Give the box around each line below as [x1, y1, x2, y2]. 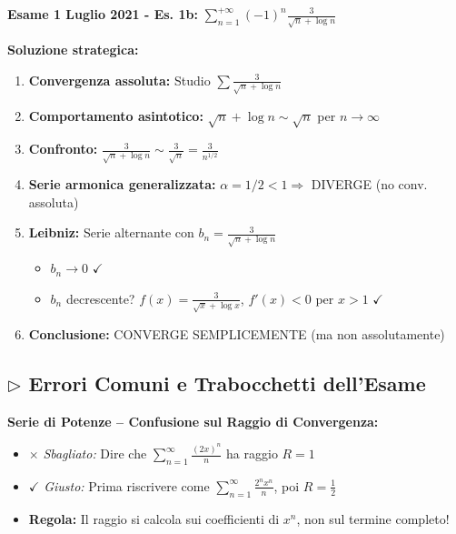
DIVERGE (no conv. [311, 175, 428, 194]
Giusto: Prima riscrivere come [44, 476, 210, 495]
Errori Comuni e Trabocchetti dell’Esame [28, 368, 426, 397]
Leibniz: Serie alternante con [28, 223, 194, 242]
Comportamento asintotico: [28, 106, 203, 125]
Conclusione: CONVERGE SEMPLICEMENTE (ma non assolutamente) [28, 324, 445, 343]
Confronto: [28, 139, 98, 158]
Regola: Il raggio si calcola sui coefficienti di [28, 509, 280, 528]
